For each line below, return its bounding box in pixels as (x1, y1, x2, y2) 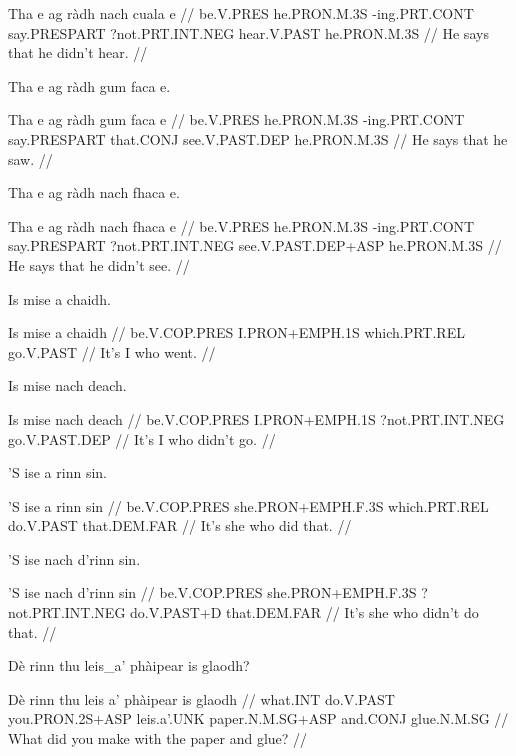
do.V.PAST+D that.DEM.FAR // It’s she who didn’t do (130, 602, 479, 623)
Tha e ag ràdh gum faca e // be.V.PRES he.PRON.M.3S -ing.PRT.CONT (8, 109, 465, 130)
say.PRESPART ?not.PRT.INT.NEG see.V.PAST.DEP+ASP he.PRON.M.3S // (8, 235, 502, 256)
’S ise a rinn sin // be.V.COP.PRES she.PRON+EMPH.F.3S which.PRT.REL (8, 495, 489, 516)
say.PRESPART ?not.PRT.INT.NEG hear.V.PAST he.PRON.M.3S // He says (8, 22, 489, 43)
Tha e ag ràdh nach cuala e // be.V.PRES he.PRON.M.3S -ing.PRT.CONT (8, 3, 474, 23)
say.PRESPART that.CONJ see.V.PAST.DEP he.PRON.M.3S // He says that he (8, 128, 508, 149)
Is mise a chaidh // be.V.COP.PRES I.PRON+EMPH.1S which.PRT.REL (8, 322, 465, 343)
